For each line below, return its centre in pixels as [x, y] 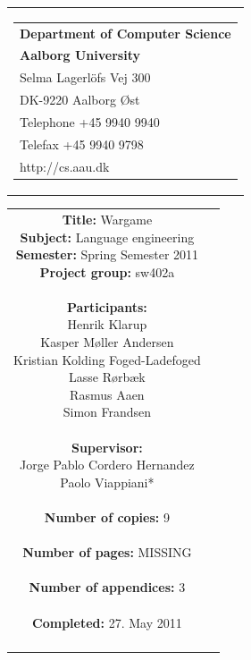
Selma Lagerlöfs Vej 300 [85, 77]
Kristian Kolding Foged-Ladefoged [107, 359]
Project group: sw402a [107, 271]
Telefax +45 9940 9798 [82, 144]
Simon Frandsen [107, 412]
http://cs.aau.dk [65, 166]
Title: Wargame [107, 219]
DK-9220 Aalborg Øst [80, 100]
